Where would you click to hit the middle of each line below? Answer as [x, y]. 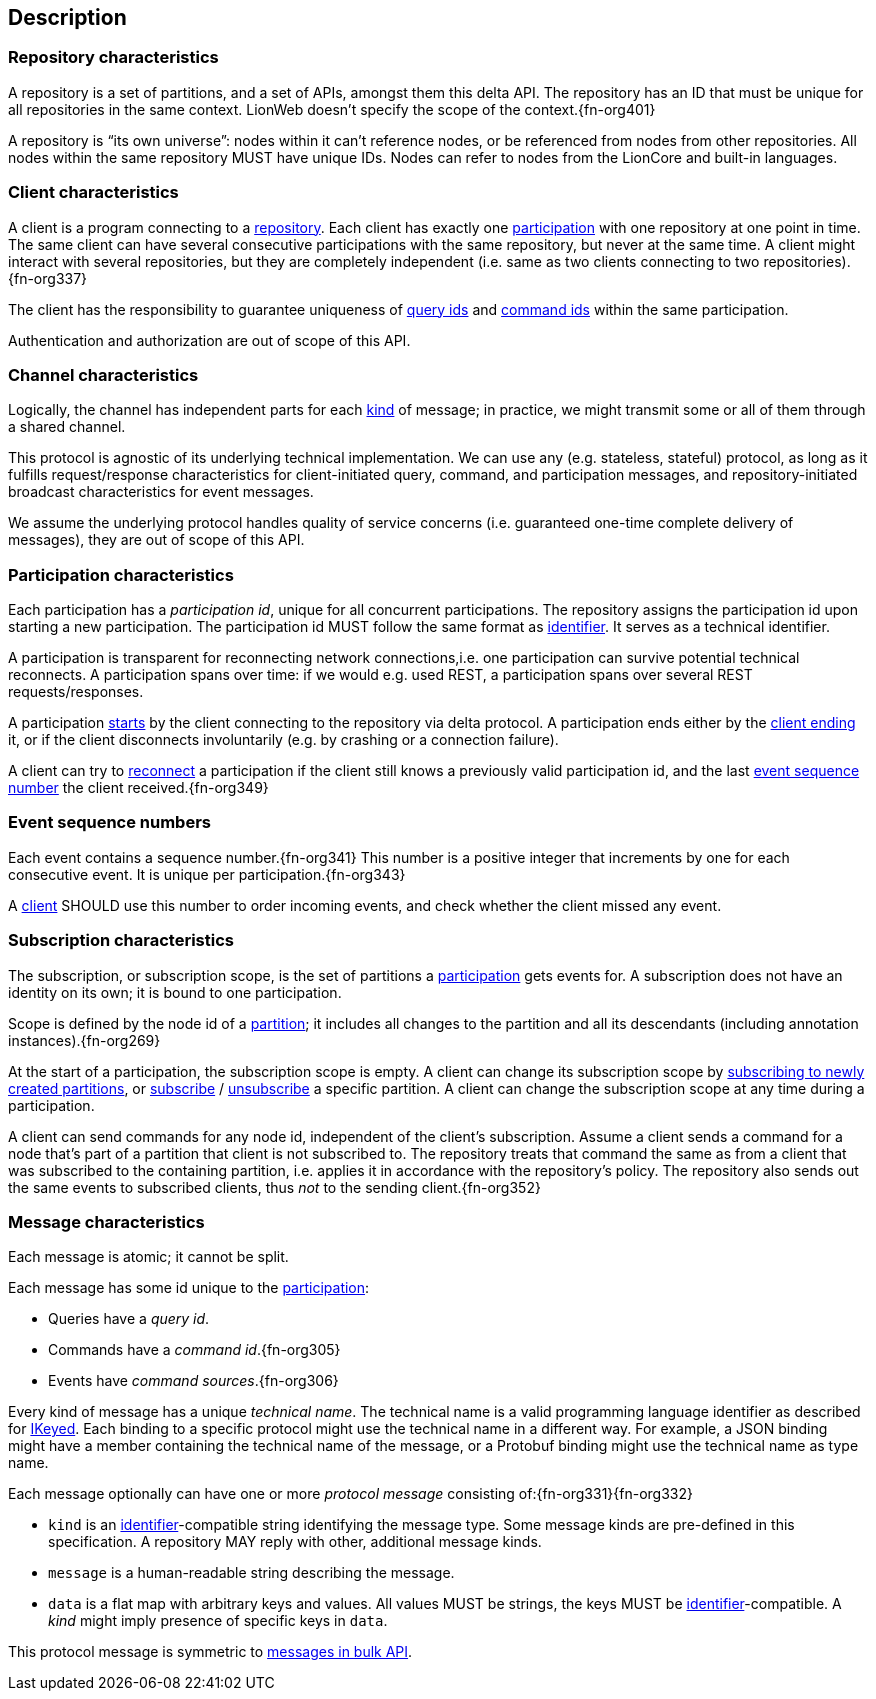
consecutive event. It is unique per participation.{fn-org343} [207, 874]
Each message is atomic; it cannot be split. [148, 1257]
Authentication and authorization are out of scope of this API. [209, 340]
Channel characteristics [103, 374]
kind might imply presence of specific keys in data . [218, 1621]
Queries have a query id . [129, 1319]
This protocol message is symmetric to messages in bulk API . [210, 1652]
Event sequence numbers [110, 822]
